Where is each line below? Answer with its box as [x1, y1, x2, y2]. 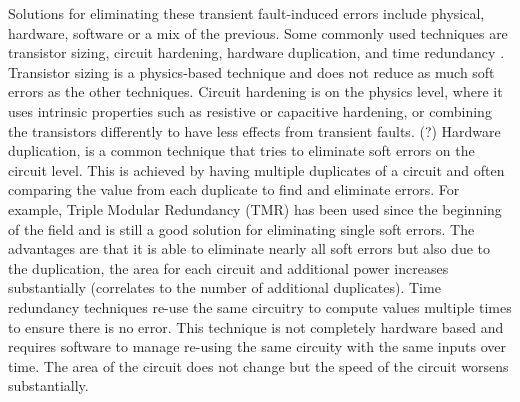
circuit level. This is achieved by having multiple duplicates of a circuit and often [8, 159, 505, 180]
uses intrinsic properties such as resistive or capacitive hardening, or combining [8, 100, 492, 121]
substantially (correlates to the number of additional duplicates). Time [8, 277, 441, 298]
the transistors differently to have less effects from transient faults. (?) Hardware [8, 120, 501, 141]
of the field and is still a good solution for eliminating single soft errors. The [8, 218, 475, 239]
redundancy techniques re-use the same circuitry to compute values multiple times [8, 296, 512, 317]
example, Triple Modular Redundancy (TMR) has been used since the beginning [8, 198, 502, 219]
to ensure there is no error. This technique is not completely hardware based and [8, 316, 504, 337]
